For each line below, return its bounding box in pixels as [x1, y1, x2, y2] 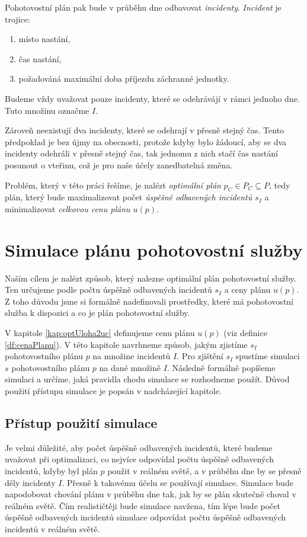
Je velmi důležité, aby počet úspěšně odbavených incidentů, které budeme [5, 441, 273, 453]
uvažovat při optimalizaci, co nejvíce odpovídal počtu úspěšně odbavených [5, 453, 274, 465]
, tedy [268, 178, 290, 191]
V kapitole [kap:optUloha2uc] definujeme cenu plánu [5, 327, 195, 339]
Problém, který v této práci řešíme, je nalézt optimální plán [5, 178, 221, 191]
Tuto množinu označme [5, 104, 89, 116]
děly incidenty [5, 476, 56, 488]
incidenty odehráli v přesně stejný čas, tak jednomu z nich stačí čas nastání [5, 147, 278, 159]
